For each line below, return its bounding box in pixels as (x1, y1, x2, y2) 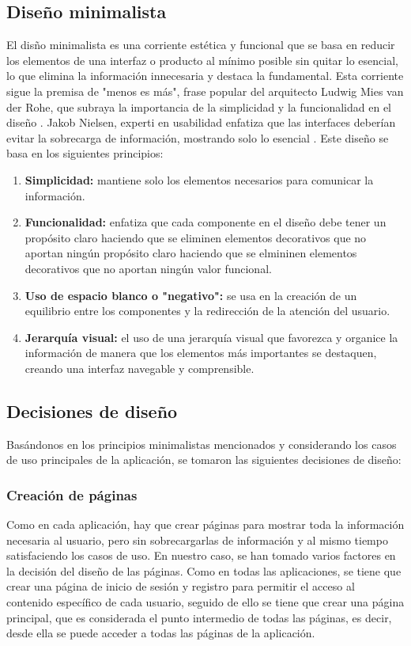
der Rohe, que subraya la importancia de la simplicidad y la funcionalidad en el (6, 98, 392, 115)
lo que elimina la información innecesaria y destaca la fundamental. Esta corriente (6, 67, 404, 84)
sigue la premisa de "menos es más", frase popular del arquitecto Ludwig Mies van (6, 82, 404, 99)
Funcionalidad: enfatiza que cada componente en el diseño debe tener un (25, 214, 386, 230)
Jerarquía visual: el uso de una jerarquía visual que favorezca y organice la (25, 329, 398, 345)
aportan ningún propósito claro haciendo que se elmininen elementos (25, 245, 357, 261)
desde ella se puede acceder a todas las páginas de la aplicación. (6, 625, 315, 641)
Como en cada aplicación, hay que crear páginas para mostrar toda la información (6, 516, 405, 533)
